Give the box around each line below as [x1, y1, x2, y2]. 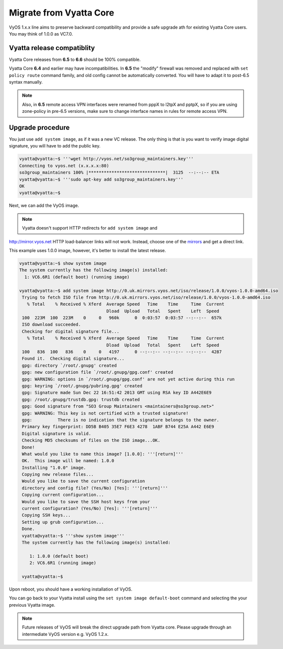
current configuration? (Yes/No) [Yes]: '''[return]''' [22, 506, 158, 511]
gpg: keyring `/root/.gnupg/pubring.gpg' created [22, 383, 143, 389]
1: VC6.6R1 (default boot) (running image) [24, 274, 130, 280]
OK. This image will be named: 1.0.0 [22, 458, 114, 464]
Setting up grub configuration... [22, 519, 104, 525]
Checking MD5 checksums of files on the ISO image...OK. [22, 438, 160, 443]
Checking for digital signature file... [22, 328, 120, 334]
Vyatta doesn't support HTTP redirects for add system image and [22, 225, 158, 231]
